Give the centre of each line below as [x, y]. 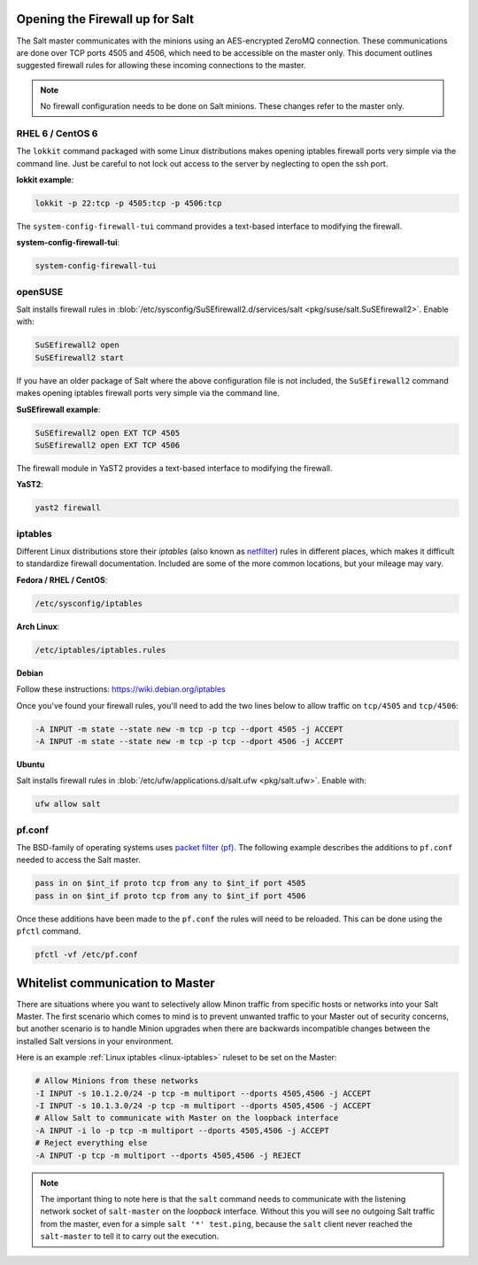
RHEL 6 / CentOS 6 [57, 133]
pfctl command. [49, 931]
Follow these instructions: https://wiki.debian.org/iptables [121, 689]
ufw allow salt [68, 804]
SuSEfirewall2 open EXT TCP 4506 [108, 445]
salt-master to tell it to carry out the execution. [130, 1237]
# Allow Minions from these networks [117, 1081]
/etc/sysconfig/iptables [89, 603]
